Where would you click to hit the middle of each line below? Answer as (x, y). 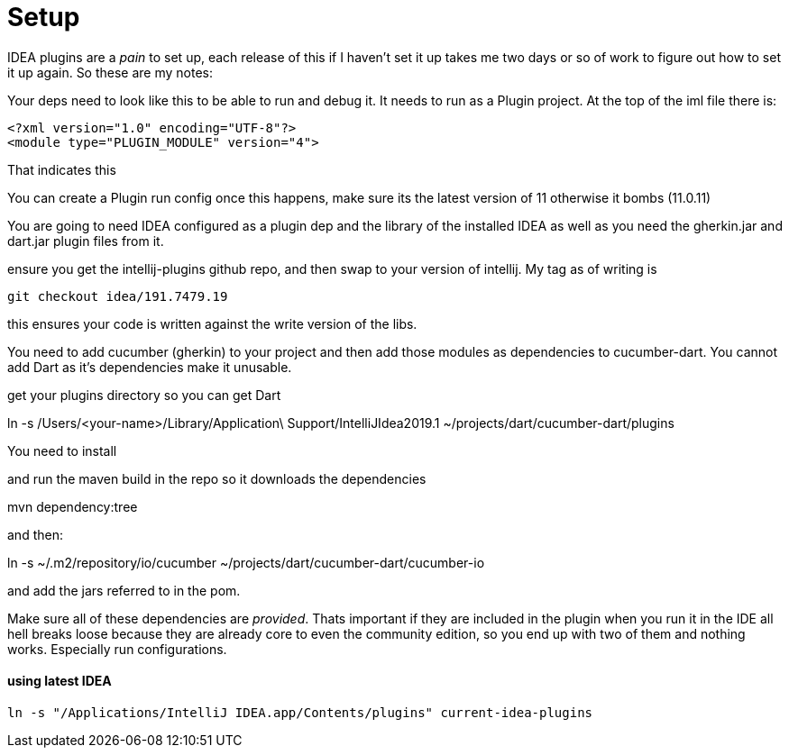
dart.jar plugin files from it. (86, 241)
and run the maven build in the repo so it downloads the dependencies (217, 478)
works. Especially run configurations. (117, 649)
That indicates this (62, 169)
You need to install (62, 450)
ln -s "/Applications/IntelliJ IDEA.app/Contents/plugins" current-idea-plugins (300, 712)
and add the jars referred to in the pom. (124, 590)
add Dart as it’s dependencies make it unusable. (150, 367)
